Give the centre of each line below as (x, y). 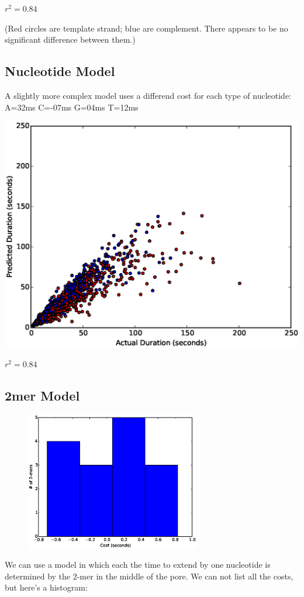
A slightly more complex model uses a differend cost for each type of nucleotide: (148, 95)
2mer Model (42, 396)
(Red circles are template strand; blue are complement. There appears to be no (146, 28)
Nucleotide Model (60, 71)
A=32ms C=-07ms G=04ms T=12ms (72, 107)
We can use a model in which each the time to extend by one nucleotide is (138, 565)
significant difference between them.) (70, 39)
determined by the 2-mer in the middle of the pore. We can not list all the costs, (149, 576)
